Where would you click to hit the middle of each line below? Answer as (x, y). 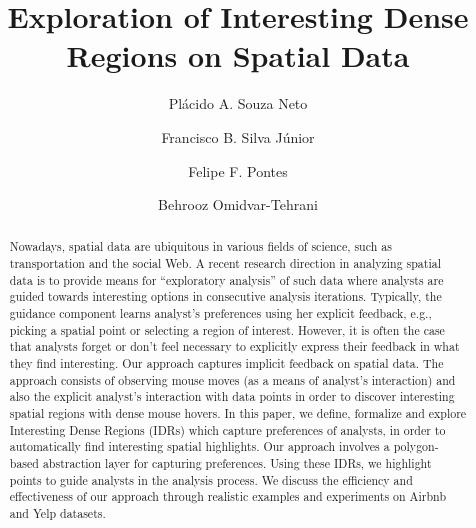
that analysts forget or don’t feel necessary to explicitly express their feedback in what (234, 346)
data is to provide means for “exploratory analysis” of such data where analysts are (226, 279)
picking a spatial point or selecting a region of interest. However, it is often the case (227, 329)
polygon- (416, 446)
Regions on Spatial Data (238, 55)
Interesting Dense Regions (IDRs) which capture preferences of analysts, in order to (227, 429)
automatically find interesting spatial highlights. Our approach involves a (199, 446)
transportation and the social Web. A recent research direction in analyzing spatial (225, 263)
